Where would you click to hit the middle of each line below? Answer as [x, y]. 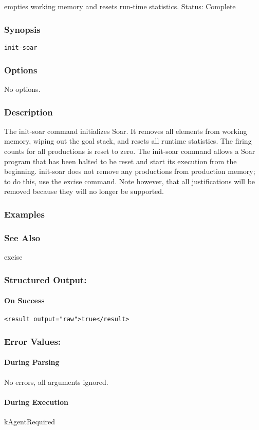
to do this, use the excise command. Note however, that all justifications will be [130, 181]
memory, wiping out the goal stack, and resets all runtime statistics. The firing [128, 141]
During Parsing [32, 362]
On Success [24, 300]
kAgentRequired [30, 422]
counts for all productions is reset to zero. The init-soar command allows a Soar [130, 151]
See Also [22, 237]
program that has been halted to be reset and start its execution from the [121, 161]
